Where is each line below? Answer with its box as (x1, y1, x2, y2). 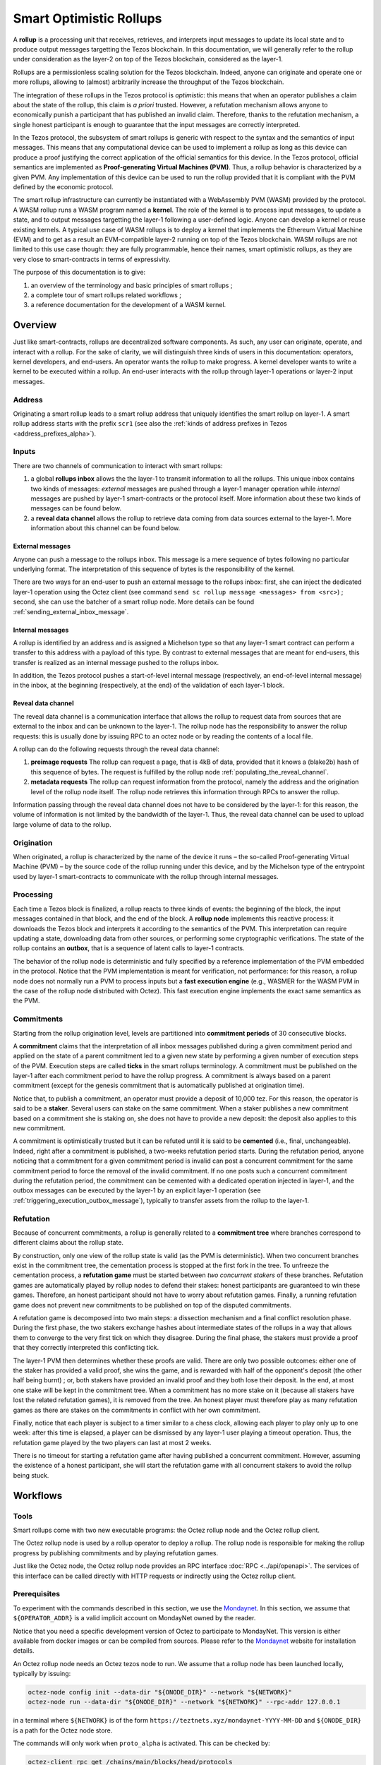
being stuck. (13, 1471, 49, 1479)
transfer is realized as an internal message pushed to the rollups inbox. (13, 658, 219, 666)
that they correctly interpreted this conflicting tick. (13, 1344, 159, 1352)
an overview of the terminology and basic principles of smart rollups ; (30, 281, 233, 289)
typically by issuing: (13, 1670, 71, 1678)
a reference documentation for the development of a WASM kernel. (30, 301, 226, 309)
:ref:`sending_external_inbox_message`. (13, 607, 129, 616)
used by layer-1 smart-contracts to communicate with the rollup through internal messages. (13, 872, 279, 880)
